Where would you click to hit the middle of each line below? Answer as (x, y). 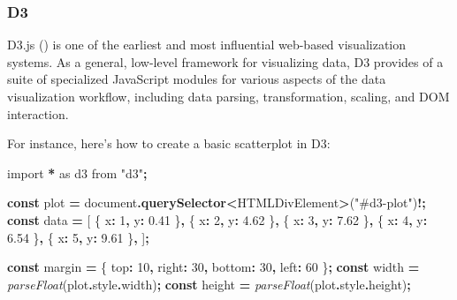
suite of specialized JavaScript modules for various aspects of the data (197, 79)
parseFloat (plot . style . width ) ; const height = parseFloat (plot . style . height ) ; (209, 284)
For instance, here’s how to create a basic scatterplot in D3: (169, 143)
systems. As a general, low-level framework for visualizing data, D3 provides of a (225, 61)
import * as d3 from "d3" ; (77, 172)
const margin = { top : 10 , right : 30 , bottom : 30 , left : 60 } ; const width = (213, 267)
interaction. (38, 113)
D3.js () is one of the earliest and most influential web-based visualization (207, 45)
